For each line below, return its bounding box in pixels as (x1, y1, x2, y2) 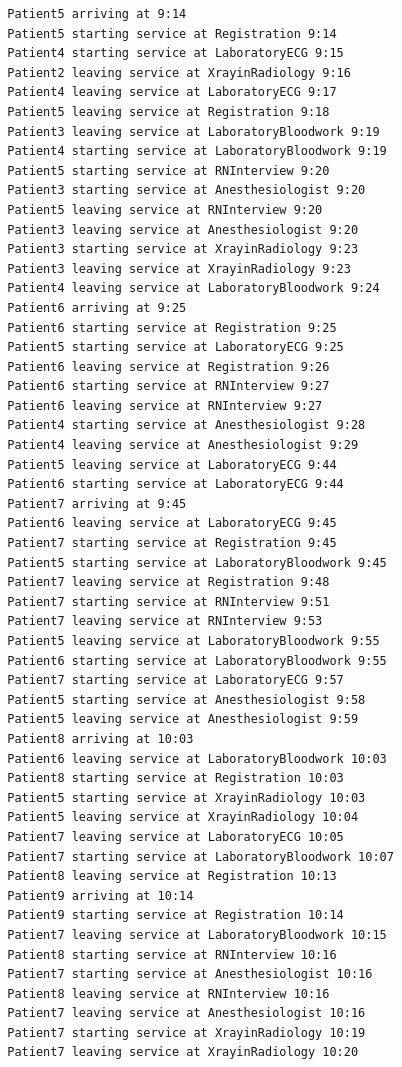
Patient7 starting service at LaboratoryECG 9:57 (7, 673, 344, 688)
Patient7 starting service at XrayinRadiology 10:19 (7, 1025, 366, 1040)
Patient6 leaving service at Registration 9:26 (7, 359, 330, 374)
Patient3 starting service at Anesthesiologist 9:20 (7, 183, 366, 198)
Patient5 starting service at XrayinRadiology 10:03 (7, 790, 366, 805)
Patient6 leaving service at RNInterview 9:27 (7, 398, 323, 413)
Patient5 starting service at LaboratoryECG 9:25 (7, 340, 344, 355)
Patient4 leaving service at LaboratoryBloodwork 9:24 (7, 281, 380, 296)
